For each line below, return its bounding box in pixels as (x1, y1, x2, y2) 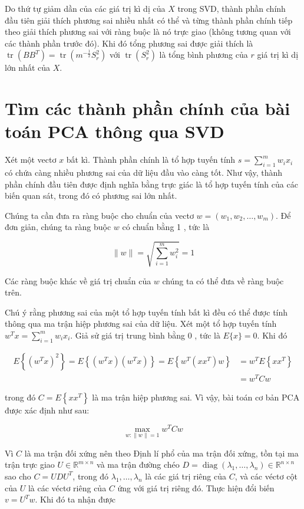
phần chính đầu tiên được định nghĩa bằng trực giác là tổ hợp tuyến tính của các (5, 178, 298, 190)
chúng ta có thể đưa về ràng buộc (162, 274, 284, 287)
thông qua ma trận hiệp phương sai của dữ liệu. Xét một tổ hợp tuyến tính (5, 317, 277, 330)
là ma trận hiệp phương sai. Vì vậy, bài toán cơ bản (92, 390, 279, 403)
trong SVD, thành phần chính (177, 2, 286, 14)
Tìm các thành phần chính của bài (5, 96, 290, 120)
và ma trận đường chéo (97, 458, 180, 471)
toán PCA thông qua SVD (5, 119, 224, 143)
